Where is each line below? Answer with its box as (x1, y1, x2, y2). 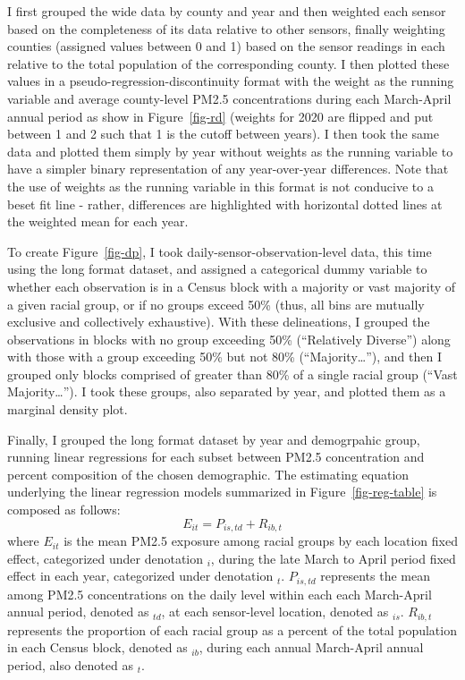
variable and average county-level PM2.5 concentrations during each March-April (7, 89, 452, 107)
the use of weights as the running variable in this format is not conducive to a (7, 176, 434, 195)
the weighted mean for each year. (7, 212, 189, 231)
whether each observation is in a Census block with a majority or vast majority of (7, 276, 456, 295)
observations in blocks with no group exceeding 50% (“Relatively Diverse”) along (7, 329, 451, 348)
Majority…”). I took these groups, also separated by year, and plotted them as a (7, 382, 446, 401)
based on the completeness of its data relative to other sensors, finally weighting (7, 19, 445, 38)
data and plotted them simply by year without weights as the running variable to (7, 141, 453, 160)
